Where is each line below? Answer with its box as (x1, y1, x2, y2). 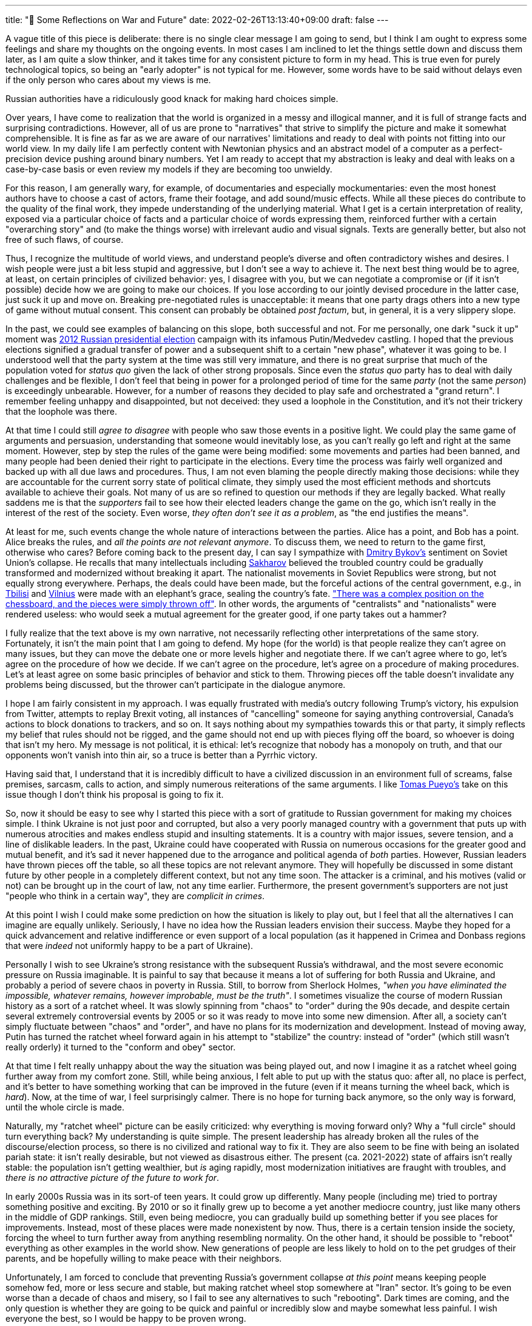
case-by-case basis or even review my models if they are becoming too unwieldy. (5, 164, 332, 174)
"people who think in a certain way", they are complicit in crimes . (5, 891, 265, 901)
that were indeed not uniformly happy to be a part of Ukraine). (5, 940, 254, 951)
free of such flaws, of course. (5, 234, 124, 245)
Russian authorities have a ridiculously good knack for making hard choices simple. (5, 93, 338, 104)
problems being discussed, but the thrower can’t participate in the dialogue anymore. (5, 679, 346, 690)
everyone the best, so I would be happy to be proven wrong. (5, 1313, 246, 1324)
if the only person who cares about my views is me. (5, 75, 211, 85)
